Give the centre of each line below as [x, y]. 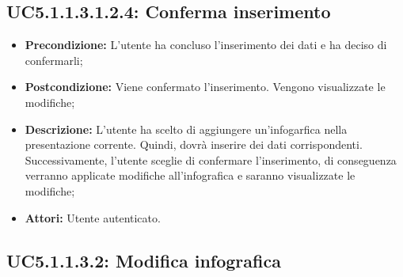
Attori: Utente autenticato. [93, 217]
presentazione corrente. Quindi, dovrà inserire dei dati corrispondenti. [194, 144]
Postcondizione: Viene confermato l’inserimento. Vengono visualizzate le [205, 87]
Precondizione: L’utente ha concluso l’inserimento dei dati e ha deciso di [206, 45]
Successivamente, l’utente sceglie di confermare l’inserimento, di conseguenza [211, 159]
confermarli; [54, 60]
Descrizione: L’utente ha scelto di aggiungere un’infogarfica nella [186, 129]
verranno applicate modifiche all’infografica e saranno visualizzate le [190, 175]
